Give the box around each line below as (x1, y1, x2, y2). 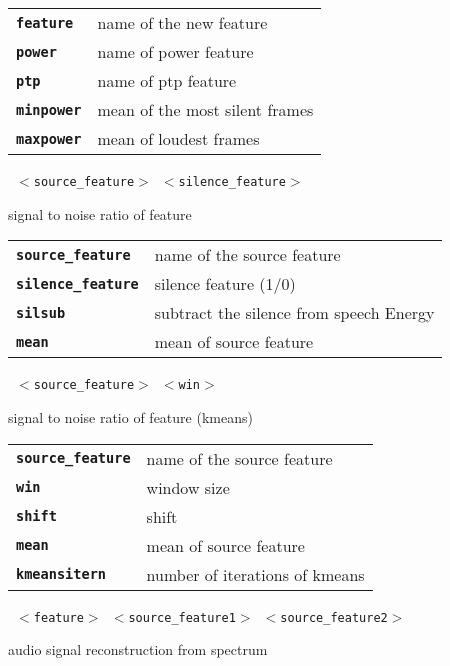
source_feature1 (128, 610, 236, 625)
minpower (16, 101, 82, 118)
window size (146, 475, 230, 499)
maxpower (16, 130, 82, 147)
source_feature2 (280, 610, 388, 625)
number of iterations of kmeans (146, 562, 365, 586)
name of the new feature (97, 11, 268, 34)
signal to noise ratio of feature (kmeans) (8, 406, 253, 427)
